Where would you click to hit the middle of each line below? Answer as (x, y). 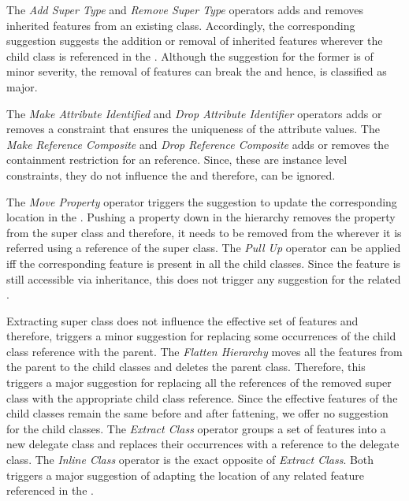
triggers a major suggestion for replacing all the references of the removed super (199, 382)
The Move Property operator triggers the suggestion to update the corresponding (202, 201)
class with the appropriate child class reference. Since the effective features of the (202, 397)
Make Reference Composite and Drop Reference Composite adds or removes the (198, 144)
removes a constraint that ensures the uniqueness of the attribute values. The (193, 129)
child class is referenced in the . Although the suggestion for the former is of (190, 56)
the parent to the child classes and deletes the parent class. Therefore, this (186, 367)
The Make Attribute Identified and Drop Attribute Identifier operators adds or (194, 113)
